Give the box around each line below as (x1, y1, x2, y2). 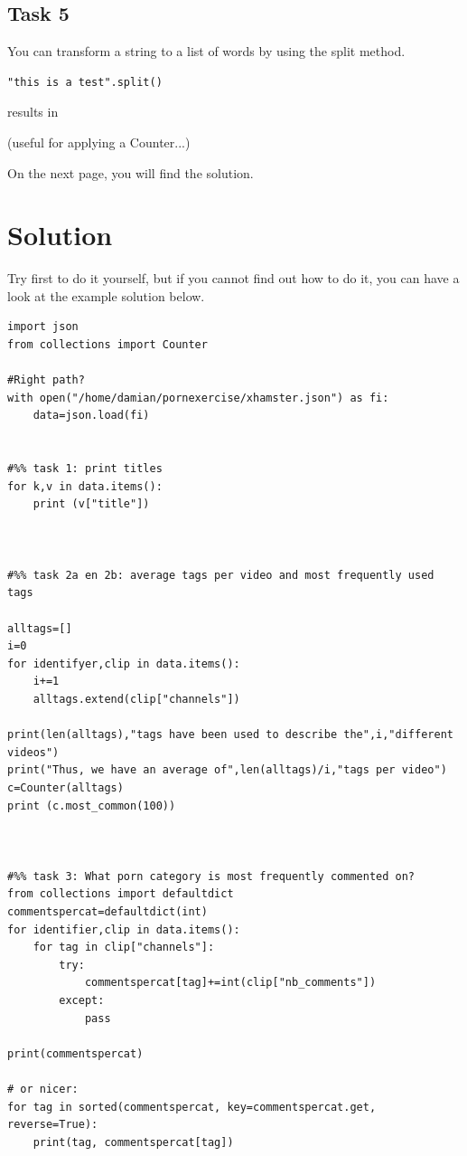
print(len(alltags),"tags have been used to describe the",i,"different (7, 728, 453, 742)
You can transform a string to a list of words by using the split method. (7, 42, 406, 61)
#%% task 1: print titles (7, 462, 163, 476)
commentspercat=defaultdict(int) (7, 905, 208, 919)
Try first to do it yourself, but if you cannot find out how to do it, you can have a (7, 269, 460, 288)
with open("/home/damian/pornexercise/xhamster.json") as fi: (7, 391, 389, 404)
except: (59, 994, 105, 1008)
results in (7, 102, 59, 121)
